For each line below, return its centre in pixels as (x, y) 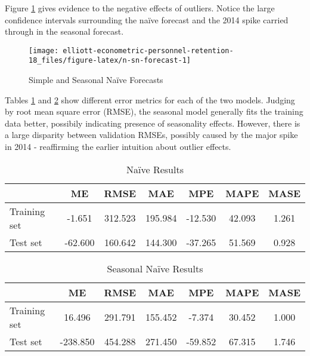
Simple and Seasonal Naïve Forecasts (96, 80)
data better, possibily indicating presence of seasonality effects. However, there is (153, 123)
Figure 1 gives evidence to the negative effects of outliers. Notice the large (140, 8)
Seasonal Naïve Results (155, 268)
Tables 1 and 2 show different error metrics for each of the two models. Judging (150, 99)
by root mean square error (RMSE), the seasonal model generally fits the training (154, 111)
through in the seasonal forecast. (64, 31)
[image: (44, 50)
